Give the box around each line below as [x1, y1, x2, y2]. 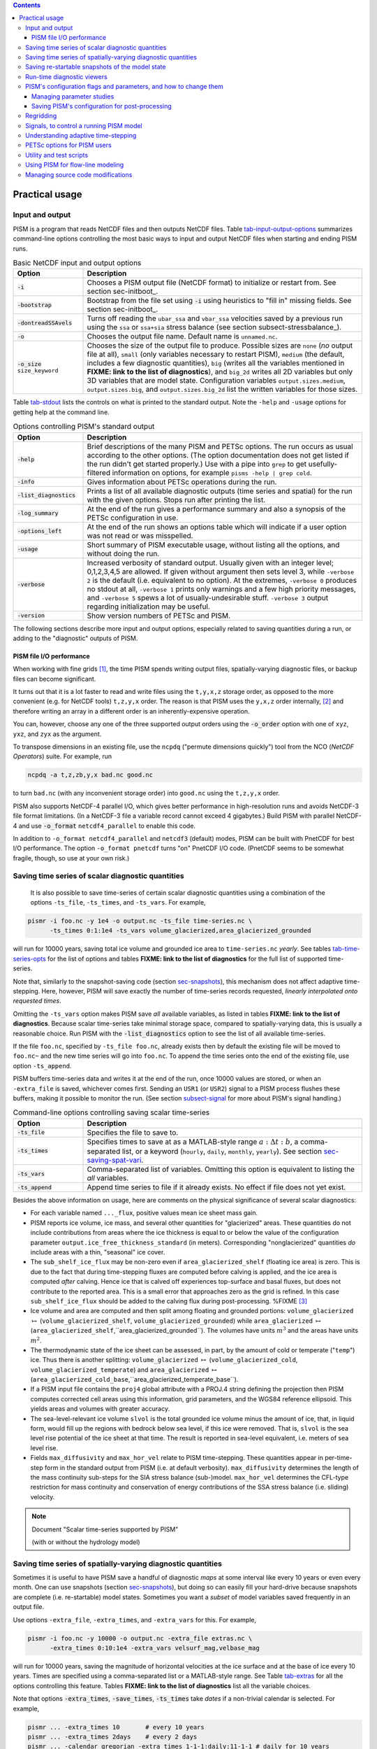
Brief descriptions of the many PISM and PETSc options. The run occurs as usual [87, 441, 353, 451]
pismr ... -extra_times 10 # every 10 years [27, 1723, 205, 1731]
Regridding [25, 112, 57, 120]
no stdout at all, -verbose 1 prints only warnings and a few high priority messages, [87, 584, 356, 594]
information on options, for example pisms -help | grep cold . [112, 467, 312, 477]
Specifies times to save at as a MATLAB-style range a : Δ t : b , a [87, 1137, 299, 1147]
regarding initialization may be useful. [87, 602, 211, 611]
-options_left [17, 527, 62, 534]
